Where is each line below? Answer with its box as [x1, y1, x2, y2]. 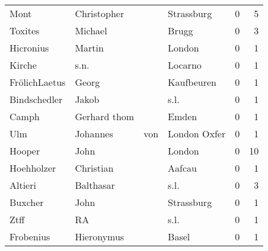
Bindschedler [9, 92, 63, 106]
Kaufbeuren [168, 75, 216, 89]
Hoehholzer [9, 161, 56, 175]
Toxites [9, 24, 40, 37]
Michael [75, 24, 107, 37]
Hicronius [9, 41, 49, 54]
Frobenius [9, 230, 50, 243]
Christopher [75, 7, 125, 20]
